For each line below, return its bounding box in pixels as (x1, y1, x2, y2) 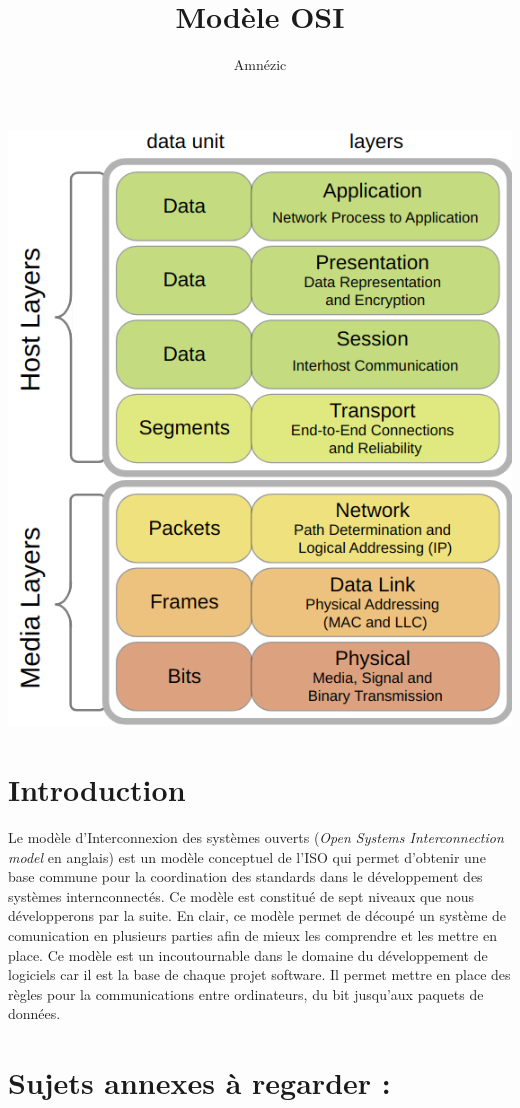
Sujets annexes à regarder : (8, 1062, 391, 1103)
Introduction (8, 769, 186, 810)
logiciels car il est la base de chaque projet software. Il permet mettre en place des (8, 964, 511, 985)
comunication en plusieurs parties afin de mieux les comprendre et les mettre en (8, 925, 497, 946)
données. (8, 1003, 61, 1024)
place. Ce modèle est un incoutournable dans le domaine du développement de (8, 944, 488, 965)
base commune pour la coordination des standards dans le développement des (8, 866, 483, 887)
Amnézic (233, 54, 287, 75)
